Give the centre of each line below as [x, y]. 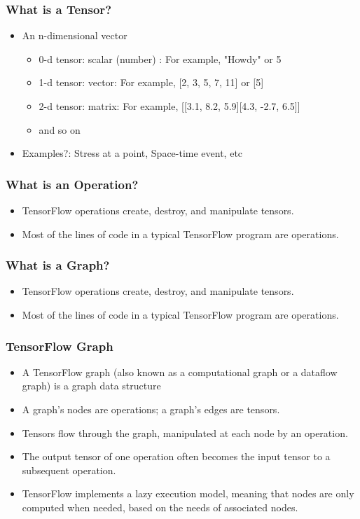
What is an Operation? [72, 184]
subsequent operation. [69, 470]
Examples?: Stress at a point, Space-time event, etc [132, 153]
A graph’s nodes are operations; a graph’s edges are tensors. [151, 409]
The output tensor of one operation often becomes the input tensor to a [176, 456]
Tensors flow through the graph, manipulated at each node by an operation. [185, 432]
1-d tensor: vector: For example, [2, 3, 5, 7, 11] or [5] [151, 82]
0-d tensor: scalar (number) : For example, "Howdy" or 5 [160, 58]
